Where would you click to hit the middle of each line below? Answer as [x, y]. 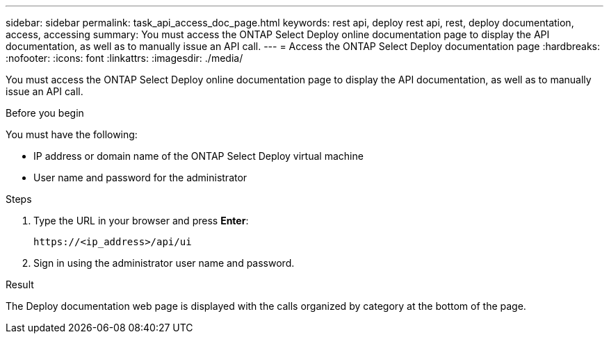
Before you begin [45, 113]
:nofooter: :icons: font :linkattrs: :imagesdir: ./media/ [124, 58]
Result [20, 284]
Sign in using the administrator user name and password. [164, 263]
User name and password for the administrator [140, 177]
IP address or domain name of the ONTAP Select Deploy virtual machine [198, 156]
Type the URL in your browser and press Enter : [141, 221]
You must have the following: [72, 134]
